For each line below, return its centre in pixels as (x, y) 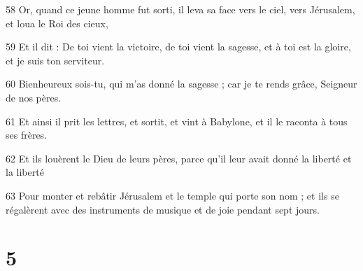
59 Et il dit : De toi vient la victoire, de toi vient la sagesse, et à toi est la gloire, (178, 47)
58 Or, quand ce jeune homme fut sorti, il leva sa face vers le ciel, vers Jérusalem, (180, 9)
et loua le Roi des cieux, (57, 23)
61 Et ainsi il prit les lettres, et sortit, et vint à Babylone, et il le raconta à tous (177, 121)
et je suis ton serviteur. (55, 60)
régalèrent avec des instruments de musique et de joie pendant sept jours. (163, 209)
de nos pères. (34, 97)
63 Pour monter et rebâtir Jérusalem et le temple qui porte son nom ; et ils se (172, 195)
